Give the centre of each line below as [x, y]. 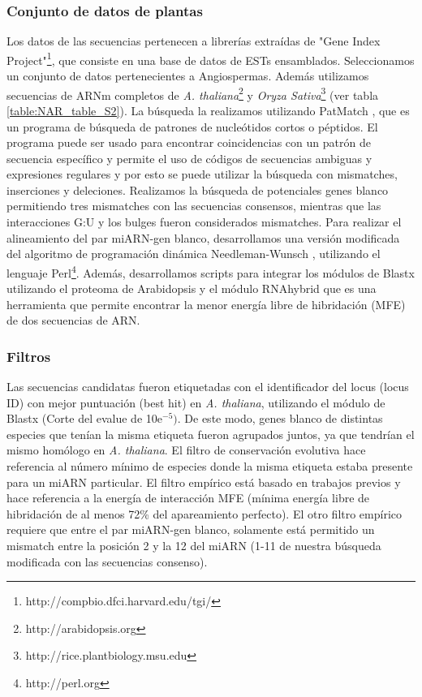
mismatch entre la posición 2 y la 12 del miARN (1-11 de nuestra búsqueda [194, 546]
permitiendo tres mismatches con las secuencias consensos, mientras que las [194, 206]
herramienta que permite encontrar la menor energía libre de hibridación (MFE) [206, 304]
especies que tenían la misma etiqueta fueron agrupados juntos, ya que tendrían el [211, 434]
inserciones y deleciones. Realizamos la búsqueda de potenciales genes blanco [198, 189]
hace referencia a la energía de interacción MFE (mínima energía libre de [188, 498]
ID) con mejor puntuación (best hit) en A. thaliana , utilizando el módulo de [196, 402]
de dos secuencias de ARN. [73, 320]
